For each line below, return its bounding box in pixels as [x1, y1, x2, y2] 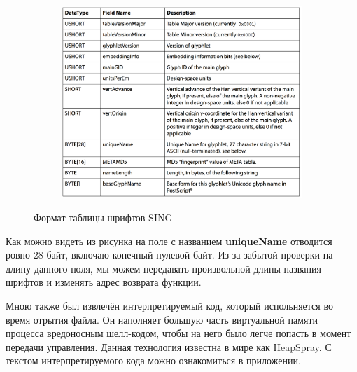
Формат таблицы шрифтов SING [34, 210, 173, 225]
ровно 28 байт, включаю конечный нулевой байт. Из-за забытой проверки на [6, 247, 333, 262]
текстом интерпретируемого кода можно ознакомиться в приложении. [6, 353, 301, 368]
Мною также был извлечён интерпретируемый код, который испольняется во [6, 298, 333, 313]
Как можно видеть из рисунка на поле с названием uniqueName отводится [6, 233, 332, 248]
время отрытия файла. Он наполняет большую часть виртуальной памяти [6, 312, 318, 326]
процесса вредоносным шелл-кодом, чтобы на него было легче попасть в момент [6, 326, 351, 340]
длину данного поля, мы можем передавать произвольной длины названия [6, 261, 321, 275]
